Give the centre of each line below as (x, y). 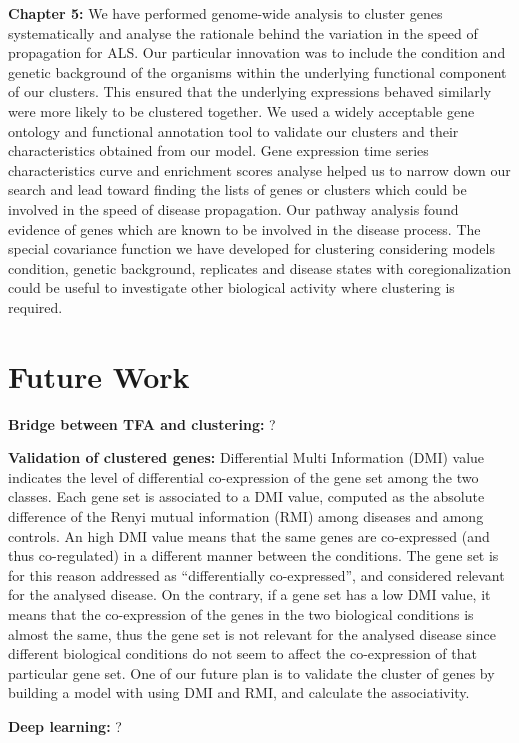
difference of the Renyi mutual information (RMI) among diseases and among (246, 516)
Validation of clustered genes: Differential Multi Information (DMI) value (246, 457)
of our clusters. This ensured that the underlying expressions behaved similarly (250, 91)
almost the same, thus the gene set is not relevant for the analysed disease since (252, 633)
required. (35, 306)
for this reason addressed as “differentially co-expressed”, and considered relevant (256, 574)
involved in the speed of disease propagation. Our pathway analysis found (233, 208)
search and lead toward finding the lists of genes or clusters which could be (237, 189)
